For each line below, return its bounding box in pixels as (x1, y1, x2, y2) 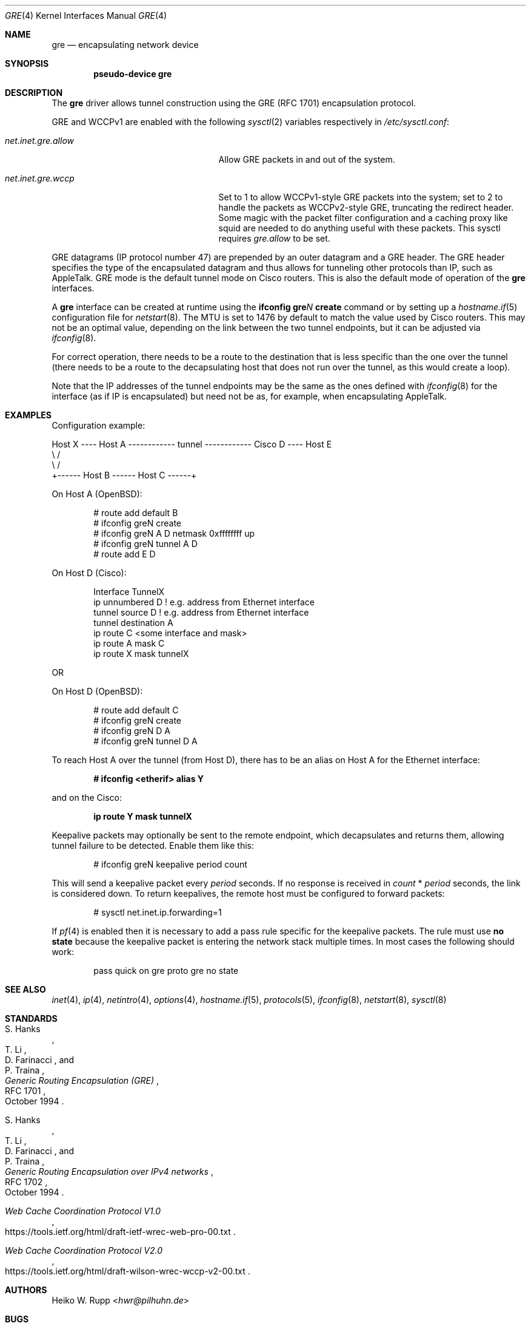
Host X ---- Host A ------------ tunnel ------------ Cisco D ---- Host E (52, 439, 332, 449)
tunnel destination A (93, 617, 173, 628)
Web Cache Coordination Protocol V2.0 (5, 1245, 162, 1256)
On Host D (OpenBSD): (52, 686, 143, 696)
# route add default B (93, 508, 178, 518)
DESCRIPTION (5, 87, 63, 98)
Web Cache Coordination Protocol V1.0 (5, 1206, 161, 1216)
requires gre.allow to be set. (218, 233, 330, 243)
